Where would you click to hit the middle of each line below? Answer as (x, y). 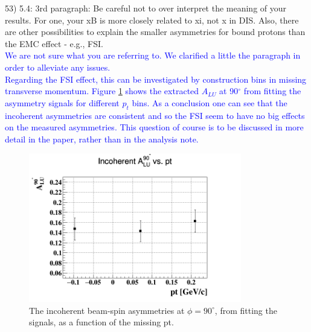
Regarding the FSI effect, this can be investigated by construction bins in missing (156, 79)
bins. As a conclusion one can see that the (210, 102)
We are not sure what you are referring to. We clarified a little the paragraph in (153, 55)
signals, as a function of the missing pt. (101, 322)
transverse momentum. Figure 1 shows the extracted (102, 91)
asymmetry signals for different (62, 102)
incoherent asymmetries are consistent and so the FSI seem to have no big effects (155, 115)
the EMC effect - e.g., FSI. (54, 43)
